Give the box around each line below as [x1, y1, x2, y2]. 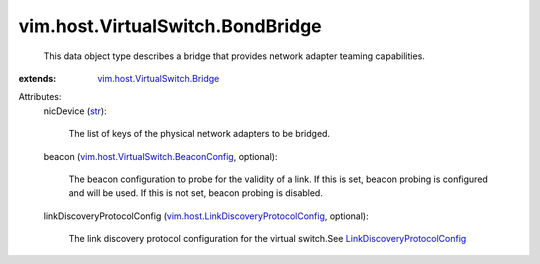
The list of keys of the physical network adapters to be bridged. [68, 128, 330, 140]
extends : [18, 72, 57, 84]
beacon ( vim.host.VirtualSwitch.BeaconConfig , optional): [43, 150, 278, 162]
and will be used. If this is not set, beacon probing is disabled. [68, 187, 324, 199]
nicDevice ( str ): [43, 105, 107, 117]
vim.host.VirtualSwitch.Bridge [97, 72, 220, 84]
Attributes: [18, 91, 62, 103]
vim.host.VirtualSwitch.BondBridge [18, 15, 322, 37]
